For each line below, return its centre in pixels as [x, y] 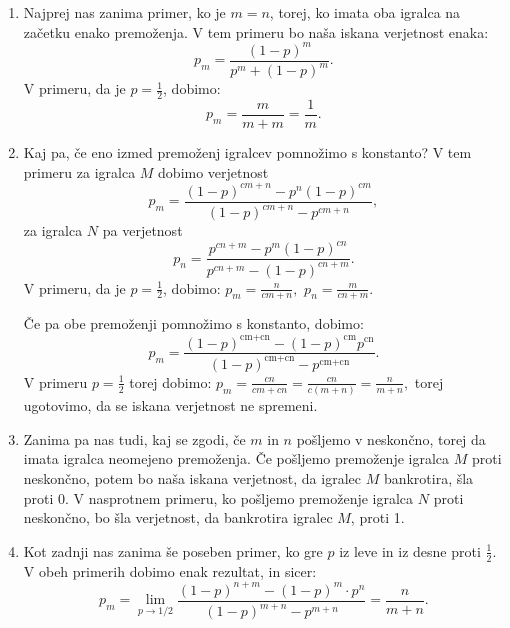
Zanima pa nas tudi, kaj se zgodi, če [134, 438]
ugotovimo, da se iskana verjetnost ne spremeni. [170, 405]
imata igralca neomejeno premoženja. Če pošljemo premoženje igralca [236, 458]
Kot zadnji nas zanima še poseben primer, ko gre [173, 550]
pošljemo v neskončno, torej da [391, 438]
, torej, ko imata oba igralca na [365, 12]
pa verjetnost [142, 230]
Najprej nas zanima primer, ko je [124, 12]
